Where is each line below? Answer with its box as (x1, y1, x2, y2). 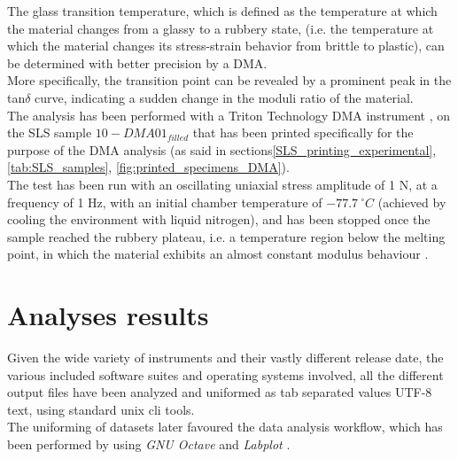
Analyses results (7, 297, 209, 333)
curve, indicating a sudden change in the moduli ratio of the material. (35, 88, 414, 106)
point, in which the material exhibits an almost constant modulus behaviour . (7, 245, 429, 263)
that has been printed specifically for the (192, 123, 414, 142)
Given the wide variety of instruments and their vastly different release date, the (7, 348, 444, 367)
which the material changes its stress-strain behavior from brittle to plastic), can (7, 36, 445, 55)
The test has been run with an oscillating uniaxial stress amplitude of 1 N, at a (7, 175, 438, 193)
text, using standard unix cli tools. (7, 400, 195, 418)
